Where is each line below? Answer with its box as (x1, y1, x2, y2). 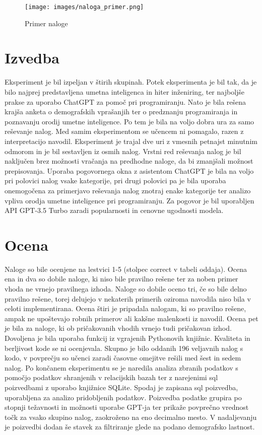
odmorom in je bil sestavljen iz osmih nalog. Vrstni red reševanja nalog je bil (5, 146, 241, 156)
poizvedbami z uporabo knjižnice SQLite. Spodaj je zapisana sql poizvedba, (5, 382, 238, 392)
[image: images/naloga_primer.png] (25, 4, 144, 11)
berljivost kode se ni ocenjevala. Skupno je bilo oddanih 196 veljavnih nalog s (5, 342, 243, 353)
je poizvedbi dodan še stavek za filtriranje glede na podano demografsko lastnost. (5, 421, 255, 432)
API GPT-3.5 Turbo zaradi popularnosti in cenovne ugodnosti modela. (5, 205, 224, 215)
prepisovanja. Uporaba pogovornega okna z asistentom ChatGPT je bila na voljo (5, 165, 254, 176)
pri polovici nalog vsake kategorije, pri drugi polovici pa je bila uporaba (5, 175, 226, 186)
